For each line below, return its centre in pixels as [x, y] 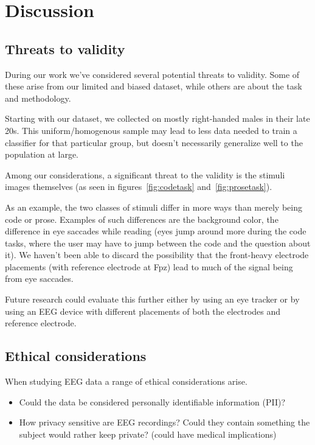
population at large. [42, 154]
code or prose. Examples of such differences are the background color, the [142, 219]
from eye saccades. [39, 279]
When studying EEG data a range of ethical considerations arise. [126, 381]
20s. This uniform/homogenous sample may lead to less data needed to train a [151, 130]
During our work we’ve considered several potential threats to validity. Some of [152, 74]
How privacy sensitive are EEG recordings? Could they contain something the [164, 422]
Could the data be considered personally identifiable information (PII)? [152, 401]
